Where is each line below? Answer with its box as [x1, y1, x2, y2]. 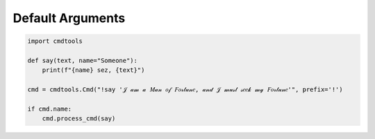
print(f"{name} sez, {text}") [42, 66, 145, 74]
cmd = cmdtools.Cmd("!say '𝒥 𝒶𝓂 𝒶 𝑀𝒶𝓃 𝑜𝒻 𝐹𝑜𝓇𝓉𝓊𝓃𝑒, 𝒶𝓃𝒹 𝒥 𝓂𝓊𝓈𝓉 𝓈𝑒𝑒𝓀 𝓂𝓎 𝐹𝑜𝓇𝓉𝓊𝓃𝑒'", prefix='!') [27, 86, 343, 93]
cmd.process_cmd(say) [42, 115, 116, 122]
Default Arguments [12, 10, 126, 26]
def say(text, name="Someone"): [27, 56, 138, 64]
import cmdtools [27, 37, 83, 45]
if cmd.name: [27, 104, 72, 113]
